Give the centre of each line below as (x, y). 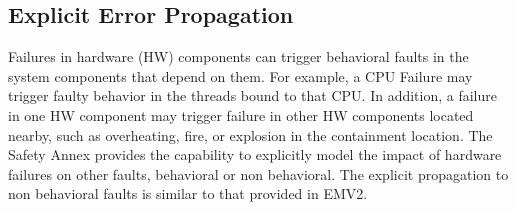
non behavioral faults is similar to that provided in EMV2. (188, 193)
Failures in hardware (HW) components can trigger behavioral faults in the (238, 56)
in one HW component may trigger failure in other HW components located (241, 114)
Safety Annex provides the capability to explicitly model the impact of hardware (255, 154)
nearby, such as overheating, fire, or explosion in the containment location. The (250, 134)
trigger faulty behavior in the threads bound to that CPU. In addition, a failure (253, 95)
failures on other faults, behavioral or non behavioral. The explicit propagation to (258, 173)
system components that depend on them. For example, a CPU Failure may (240, 75)
